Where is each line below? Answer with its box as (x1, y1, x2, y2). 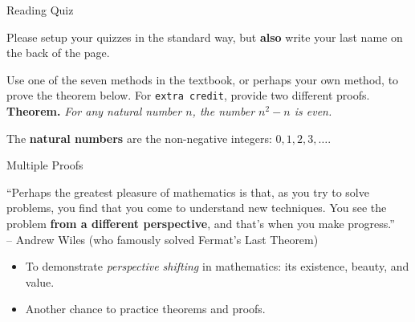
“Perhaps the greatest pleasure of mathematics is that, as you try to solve (6, 183, 369, 200)
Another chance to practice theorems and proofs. (25, 300, 266, 317)
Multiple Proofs (6, 157, 83, 173)
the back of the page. (6, 44, 110, 61)
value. (25, 273, 55, 290)
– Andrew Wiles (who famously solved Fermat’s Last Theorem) (6, 230, 319, 247)
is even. (294, 103, 332, 120)
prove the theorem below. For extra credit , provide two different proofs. (6, 87, 370, 104)
